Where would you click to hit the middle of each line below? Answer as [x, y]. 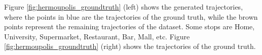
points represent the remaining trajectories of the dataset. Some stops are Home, [129, 26]
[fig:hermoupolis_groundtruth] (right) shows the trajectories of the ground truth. [130, 46]
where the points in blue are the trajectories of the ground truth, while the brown [131, 16]
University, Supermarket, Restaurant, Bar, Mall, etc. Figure [97, 36]
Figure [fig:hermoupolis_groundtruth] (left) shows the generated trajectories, [124, 7]
